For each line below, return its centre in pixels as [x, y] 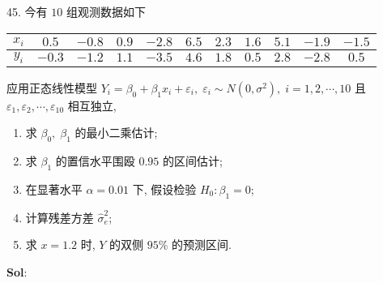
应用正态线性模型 [52, 87]
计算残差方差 [60, 217]
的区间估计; [192, 161]
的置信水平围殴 [95, 161]
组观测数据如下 [106, 11]
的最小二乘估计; [116, 133]
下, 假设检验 [164, 189]
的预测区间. [202, 244]
